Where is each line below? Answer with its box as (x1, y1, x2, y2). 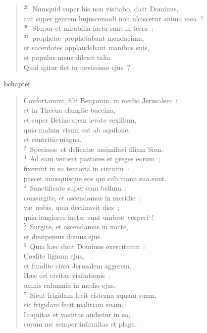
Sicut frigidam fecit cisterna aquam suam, (30, 289, 157, 300)
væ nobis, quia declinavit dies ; (23, 202, 120, 212)
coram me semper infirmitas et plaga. (23, 319, 137, 329)
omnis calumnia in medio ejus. (23, 280, 116, 290)
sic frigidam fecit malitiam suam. (23, 299, 124, 310)
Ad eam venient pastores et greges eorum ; (30, 153, 160, 164)
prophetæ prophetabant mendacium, (32, 32, 144, 43)
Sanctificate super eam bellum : (30, 183, 127, 193)
